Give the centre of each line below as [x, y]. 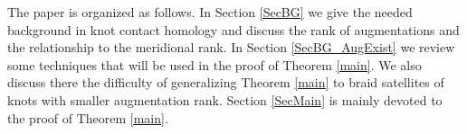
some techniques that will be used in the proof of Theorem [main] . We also [214, 64]
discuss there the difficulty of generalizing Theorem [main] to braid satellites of [226, 82]
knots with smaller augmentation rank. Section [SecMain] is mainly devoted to [225, 99]
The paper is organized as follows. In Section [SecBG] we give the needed [210, 12]
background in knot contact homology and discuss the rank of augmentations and [233, 29]
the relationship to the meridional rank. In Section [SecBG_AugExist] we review [231, 47]
